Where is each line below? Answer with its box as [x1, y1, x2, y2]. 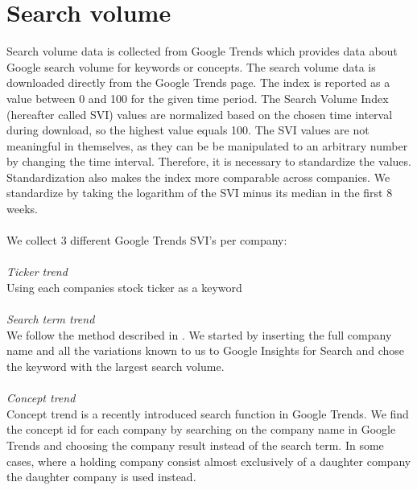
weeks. [6, 200, 38, 217]
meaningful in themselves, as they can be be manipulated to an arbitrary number [6, 137, 408, 154]
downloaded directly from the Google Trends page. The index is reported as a [6, 74, 390, 91]
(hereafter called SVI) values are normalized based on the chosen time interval [6, 105, 393, 122]
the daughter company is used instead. [6, 468, 196, 485]
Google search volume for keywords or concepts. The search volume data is [6, 58, 376, 75]
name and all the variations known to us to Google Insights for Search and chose [6, 342, 405, 359]
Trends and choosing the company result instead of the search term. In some [6, 436, 384, 453]
